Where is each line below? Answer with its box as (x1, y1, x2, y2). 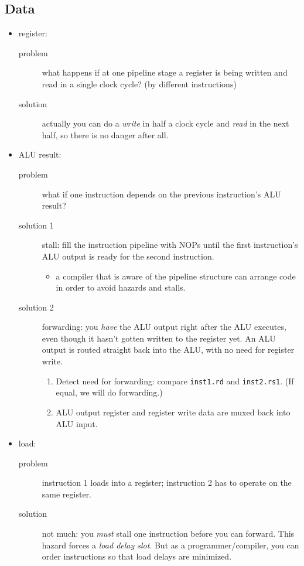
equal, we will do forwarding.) (56, 386, 163, 398)
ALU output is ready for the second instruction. (42, 250, 214, 262)
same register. (42, 487, 92, 500)
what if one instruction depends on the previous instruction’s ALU (42, 187, 281, 200)
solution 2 (18, 301, 54, 313)
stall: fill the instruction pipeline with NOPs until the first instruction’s (42, 238, 298, 251)
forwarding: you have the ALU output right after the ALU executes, (42, 320, 286, 333)
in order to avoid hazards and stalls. (56, 281, 186, 294)
